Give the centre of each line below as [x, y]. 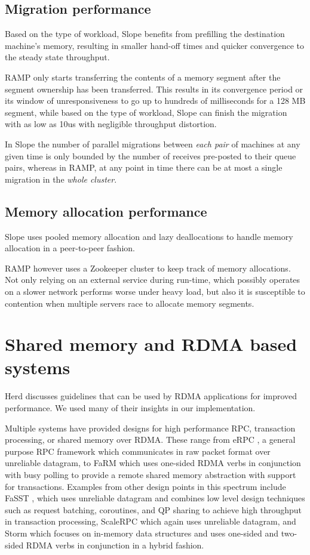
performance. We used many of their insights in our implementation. [130, 408]
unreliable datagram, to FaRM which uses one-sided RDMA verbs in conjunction [153, 463]
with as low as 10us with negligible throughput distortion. [111, 124]
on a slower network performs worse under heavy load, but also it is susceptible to [155, 291]
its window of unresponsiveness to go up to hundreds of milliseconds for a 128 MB [155, 101]
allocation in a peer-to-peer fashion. [70, 248]
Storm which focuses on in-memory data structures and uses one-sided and [142, 533]
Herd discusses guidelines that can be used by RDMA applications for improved [151, 396]
